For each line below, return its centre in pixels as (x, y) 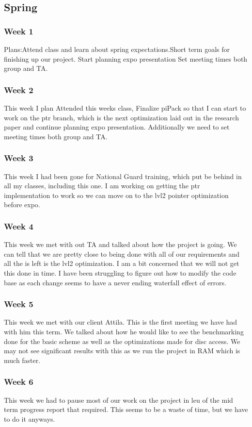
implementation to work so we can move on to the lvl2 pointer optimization (116, 195)
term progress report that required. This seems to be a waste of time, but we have (126, 409)
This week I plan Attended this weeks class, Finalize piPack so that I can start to (125, 108)
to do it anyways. (30, 419)
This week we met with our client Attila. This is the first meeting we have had (120, 322)
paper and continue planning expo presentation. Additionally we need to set (117, 127)
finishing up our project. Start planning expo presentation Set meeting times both (126, 58)
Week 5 (19, 304)
